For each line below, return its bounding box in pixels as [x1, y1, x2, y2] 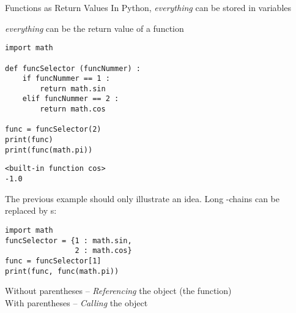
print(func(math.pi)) [5, 145, 93, 154]
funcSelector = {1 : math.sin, [5, 236, 132, 245]
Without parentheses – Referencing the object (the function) [5, 284, 232, 297]
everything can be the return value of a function [5, 21, 184, 34]
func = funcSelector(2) [5, 125, 102, 134]
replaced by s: [5, 204, 57, 217]
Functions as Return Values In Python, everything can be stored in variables [5, 1, 292, 13]
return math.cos [40, 105, 106, 114]
